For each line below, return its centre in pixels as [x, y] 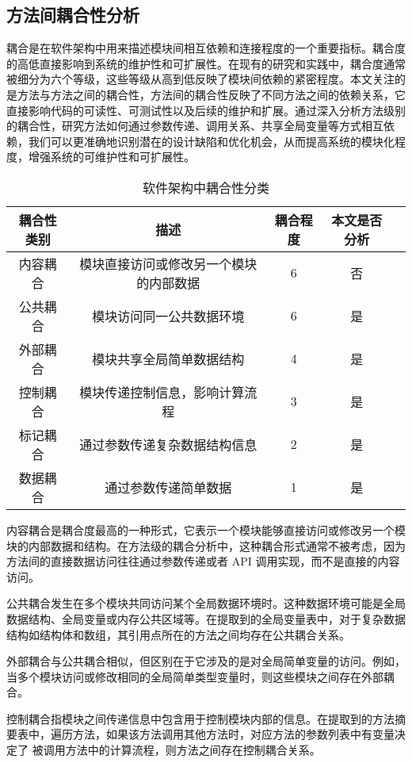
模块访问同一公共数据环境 [168, 316]
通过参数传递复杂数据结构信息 [168, 444]
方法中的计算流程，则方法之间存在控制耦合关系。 [193, 750]
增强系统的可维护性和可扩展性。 [111, 157]
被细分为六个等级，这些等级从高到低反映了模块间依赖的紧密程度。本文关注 [200, 79]
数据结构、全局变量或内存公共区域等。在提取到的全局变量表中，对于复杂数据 [206, 618]
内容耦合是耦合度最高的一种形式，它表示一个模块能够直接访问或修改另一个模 [206, 529]
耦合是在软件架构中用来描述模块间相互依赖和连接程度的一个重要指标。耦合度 [206, 48]
